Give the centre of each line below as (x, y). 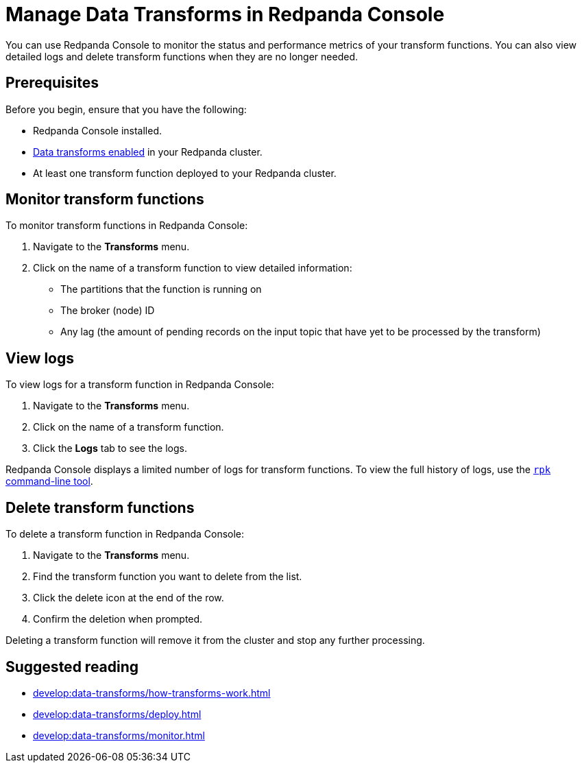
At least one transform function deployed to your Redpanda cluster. (185, 173)
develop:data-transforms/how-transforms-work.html (152, 693)
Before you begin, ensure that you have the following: (126, 109)
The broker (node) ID (108, 311)
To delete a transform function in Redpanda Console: (125, 534)
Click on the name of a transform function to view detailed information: (193, 268)
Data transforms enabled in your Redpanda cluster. (148, 152)
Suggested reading (72, 667)
